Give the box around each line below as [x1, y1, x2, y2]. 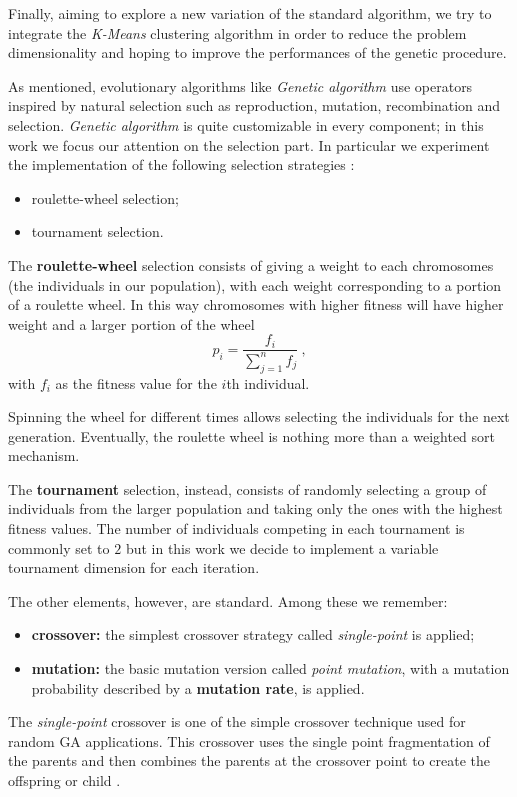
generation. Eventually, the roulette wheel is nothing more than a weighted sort [8, 425, 496, 446]
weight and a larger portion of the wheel [8, 313, 255, 334]
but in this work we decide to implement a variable [125, 537, 439, 558]
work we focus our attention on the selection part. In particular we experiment [8, 134, 490, 155]
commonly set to [8, 537, 110, 558]
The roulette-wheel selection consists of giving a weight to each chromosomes [8, 254, 494, 275]
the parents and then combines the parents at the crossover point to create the [8, 750, 490, 771]
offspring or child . [8, 770, 121, 791]
